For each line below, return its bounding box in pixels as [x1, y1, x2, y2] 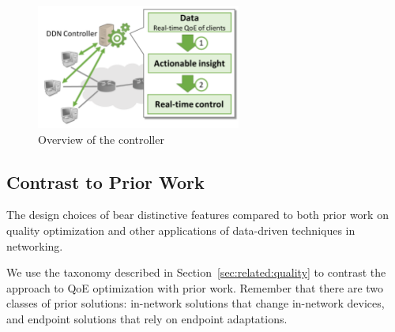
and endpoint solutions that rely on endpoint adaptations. [6, 310, 288, 326]
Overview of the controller [38, 130, 164, 147]
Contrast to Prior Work [6, 169, 205, 194]
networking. [6, 237, 63, 254]
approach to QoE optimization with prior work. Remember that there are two [6, 279, 384, 296]
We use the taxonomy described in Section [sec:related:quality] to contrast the [6, 264, 386, 281]
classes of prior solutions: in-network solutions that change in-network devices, [6, 295, 385, 311]
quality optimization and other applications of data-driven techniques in [6, 222, 355, 238]
